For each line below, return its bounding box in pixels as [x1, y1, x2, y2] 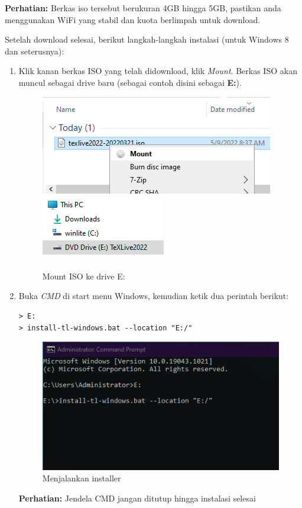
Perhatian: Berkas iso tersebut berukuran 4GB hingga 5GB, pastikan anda [5, 2, 281, 14]
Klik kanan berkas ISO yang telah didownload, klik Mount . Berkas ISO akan [18, 65, 297, 77]
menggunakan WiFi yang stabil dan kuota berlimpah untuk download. [5, 13, 261, 25]
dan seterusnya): [5, 44, 64, 57]
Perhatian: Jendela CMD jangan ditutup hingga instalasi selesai [18, 492, 256, 504]
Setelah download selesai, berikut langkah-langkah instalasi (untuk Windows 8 [5, 33, 289, 46]
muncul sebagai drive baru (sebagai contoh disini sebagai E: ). [18, 76, 242, 88]
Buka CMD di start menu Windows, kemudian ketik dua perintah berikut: [18, 290, 289, 302]
